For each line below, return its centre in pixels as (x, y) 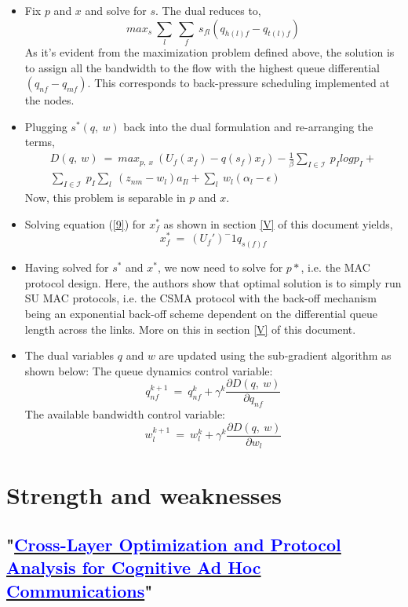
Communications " (80, 590)
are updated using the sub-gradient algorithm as (275, 355)
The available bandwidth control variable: (125, 414)
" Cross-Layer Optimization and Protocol (174, 545)
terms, (40, 142)
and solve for (116, 10)
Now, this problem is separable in (105, 197)
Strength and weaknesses (144, 494)
